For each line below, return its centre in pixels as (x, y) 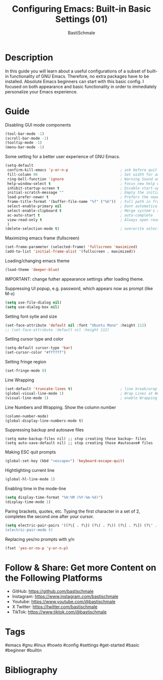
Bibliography (31, 670)
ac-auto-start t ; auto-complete (80, 215)
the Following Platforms (54, 578)
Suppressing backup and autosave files (44, 430)
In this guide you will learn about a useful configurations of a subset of (75, 71)
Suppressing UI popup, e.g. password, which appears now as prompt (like (79, 288)
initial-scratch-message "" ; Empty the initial (84, 193)
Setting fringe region (26, 362)
